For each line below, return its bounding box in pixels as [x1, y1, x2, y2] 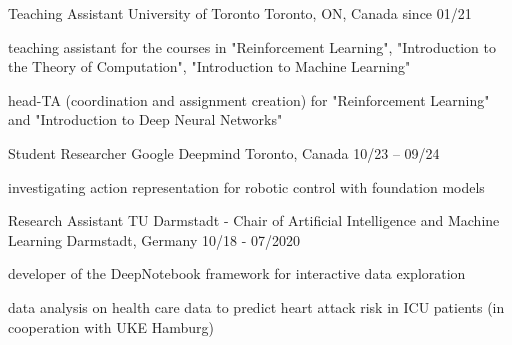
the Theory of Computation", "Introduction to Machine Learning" [8, 56, 411, 77]
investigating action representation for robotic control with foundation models [8, 176, 485, 197]
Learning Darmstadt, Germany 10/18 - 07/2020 [8, 229, 300, 250]
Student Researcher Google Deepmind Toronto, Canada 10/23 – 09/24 [8, 142, 440, 163]
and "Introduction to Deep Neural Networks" [8, 109, 283, 130]
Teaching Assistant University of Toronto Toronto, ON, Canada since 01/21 [8, 3, 472, 23]
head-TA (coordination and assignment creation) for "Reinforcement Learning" [8, 89, 490, 110]
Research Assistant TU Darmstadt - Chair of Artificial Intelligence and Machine [8, 210, 500, 231]
